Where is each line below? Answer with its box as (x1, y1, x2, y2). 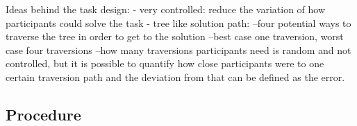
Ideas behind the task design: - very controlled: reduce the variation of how (6, 2, 326, 16)
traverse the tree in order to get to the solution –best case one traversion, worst (6, 29, 344, 44)
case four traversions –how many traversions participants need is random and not (6, 42, 351, 57)
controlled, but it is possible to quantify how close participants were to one (6, 56, 324, 71)
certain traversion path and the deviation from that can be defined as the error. (6, 69, 345, 84)
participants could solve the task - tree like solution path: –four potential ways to (6, 15, 351, 30)
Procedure (6, 103, 81, 125)
